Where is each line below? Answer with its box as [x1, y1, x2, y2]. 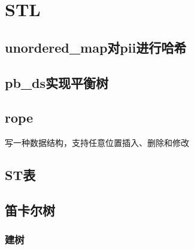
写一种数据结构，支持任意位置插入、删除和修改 [5, 136, 189, 149]
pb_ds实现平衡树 [5, 73, 109, 92]
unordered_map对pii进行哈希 [5, 38, 187, 56]
